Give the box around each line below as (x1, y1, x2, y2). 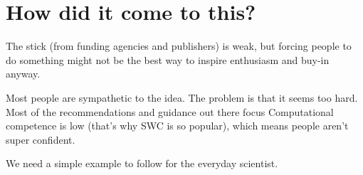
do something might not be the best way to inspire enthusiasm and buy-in (6, 52, 330, 67)
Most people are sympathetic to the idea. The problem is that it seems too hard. (6, 90, 358, 105)
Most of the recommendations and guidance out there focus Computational (6, 104, 334, 119)
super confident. (6, 132, 75, 147)
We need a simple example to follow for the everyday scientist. (6, 156, 278, 171)
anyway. (6, 66, 41, 81)
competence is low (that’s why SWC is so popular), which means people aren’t (6, 118, 349, 133)
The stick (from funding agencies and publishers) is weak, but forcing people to (6, 38, 352, 53)
